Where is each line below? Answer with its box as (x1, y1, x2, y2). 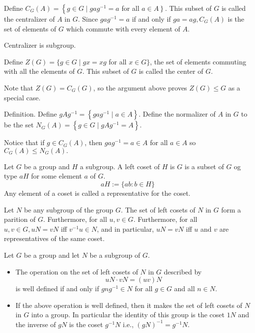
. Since (78, 14, 98, 24)
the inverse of (15, 319, 56, 329)
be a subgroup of (89, 249, 141, 260)
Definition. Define (4, 109, 57, 119)
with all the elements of (4, 66, 75, 76)
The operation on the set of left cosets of (15, 266, 138, 276)
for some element (31, 171, 82, 181)
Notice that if (4, 137, 45, 148)
